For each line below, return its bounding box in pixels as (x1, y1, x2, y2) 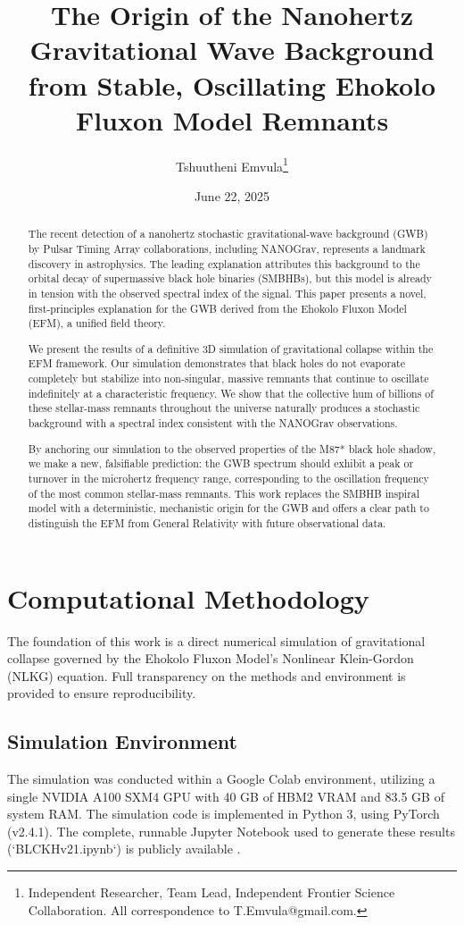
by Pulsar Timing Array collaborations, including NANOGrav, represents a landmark (28, 240, 426, 256)
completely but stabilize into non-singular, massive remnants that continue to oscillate (28, 371, 429, 386)
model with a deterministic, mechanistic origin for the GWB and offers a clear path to (28, 500, 429, 516)
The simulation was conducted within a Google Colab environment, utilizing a (7, 769, 435, 788)
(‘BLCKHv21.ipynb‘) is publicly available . (7, 839, 241, 858)
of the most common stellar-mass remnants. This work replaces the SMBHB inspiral (28, 485, 420, 500)
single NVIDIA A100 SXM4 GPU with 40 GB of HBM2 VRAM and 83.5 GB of (7, 786, 444, 805)
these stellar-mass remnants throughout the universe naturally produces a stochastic (28, 400, 420, 416)
